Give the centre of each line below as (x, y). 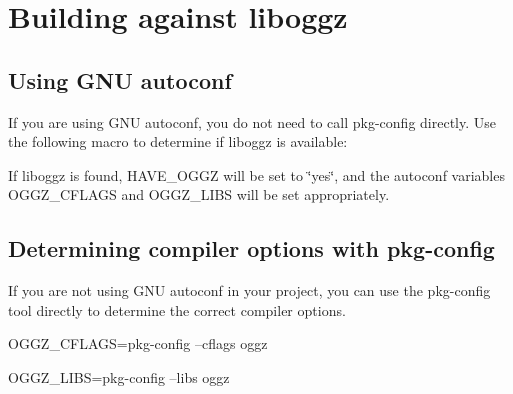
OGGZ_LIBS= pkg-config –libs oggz (119, 376)
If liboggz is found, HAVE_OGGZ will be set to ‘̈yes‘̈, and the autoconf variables (256, 174)
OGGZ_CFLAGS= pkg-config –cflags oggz (138, 343)
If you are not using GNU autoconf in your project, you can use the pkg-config (249, 290)
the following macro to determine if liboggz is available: (178, 141)
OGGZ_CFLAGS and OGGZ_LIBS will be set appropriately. (199, 194)
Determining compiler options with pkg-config (251, 248)
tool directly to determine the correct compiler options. (177, 309)
